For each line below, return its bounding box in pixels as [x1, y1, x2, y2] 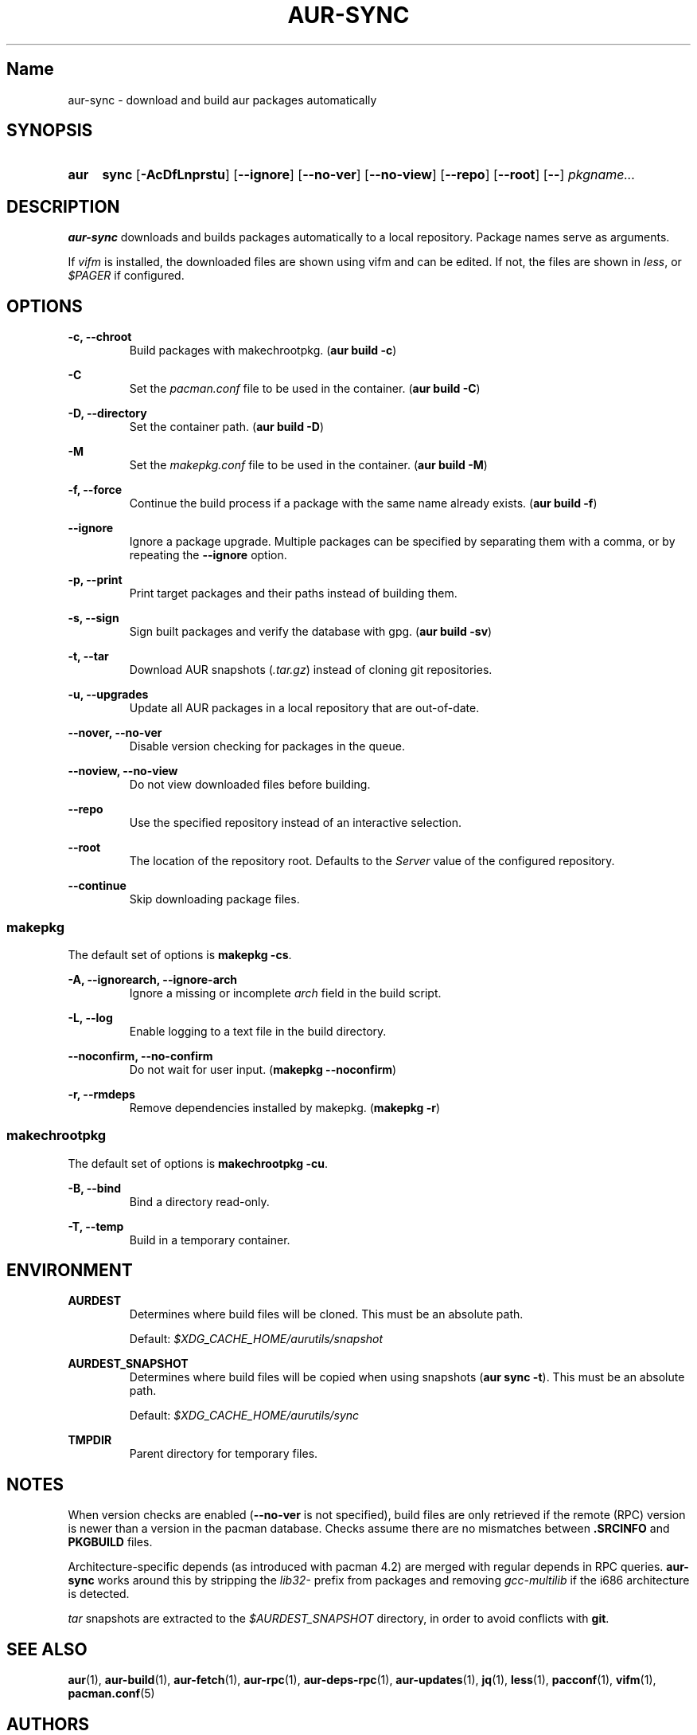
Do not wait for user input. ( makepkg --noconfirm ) [129, 1062, 397, 1076]
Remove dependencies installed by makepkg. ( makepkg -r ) [129, 1100, 441, 1114]
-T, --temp [68, 1219, 124, 1233]
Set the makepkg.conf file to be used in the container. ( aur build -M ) [129, 458, 488, 472]
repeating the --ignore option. [129, 548, 287, 562]
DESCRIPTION [6, 196, 120, 217]
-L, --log [68, 1010, 113, 1024]
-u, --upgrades [68, 687, 149, 702]
